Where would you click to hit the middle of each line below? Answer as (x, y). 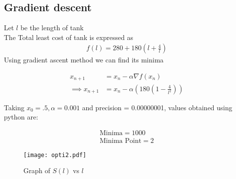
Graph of (37, 170)
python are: (21, 117)
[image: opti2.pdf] (55, 155)
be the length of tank (52, 28)
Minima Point (120, 141)
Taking (14, 107)
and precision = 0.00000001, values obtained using (157, 107)
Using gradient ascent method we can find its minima (84, 60)
